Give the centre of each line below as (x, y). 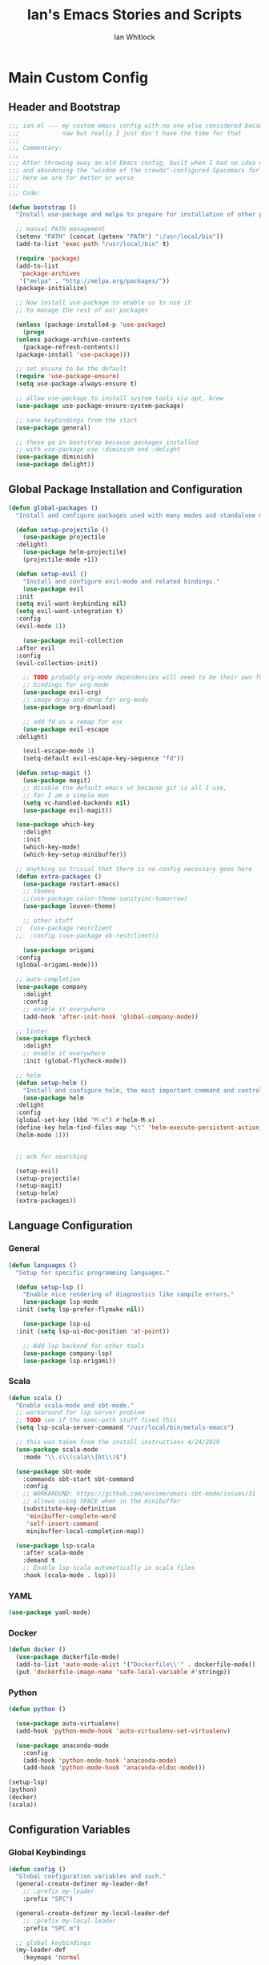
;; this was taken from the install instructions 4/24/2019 (118, 1442)
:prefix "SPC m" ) (52, 1928)
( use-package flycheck (53, 1039)
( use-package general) (53, 428)
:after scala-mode (53, 1553)
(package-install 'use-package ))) (73, 354)
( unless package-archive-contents (73, 339)
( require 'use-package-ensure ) (68, 377)
